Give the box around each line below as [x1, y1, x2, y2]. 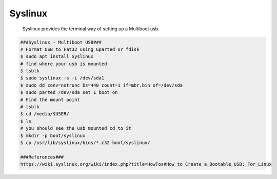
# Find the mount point [20, 96, 81, 103]
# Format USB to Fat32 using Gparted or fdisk [20, 46, 140, 52]
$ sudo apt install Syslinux [20, 54, 94, 59]
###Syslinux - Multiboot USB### [20, 39, 102, 45]
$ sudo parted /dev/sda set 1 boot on [20, 90, 118, 95]
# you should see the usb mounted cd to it [20, 126, 132, 131]
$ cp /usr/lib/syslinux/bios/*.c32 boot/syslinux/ [20, 140, 151, 146]
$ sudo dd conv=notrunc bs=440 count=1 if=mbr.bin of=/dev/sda [20, 82, 183, 88]
